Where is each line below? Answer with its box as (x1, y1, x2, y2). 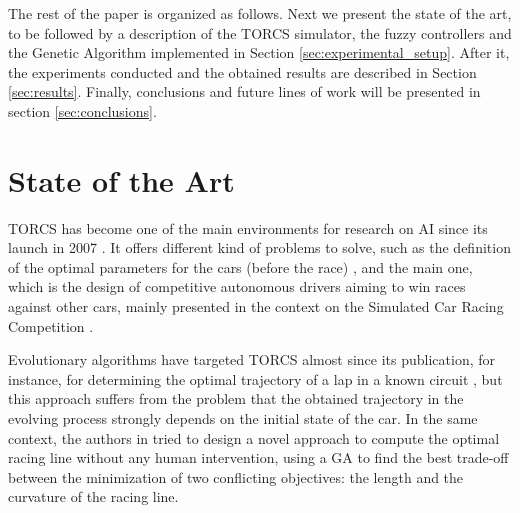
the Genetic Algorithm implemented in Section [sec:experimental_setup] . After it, (8, 42, 510, 63)
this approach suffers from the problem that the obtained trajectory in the (8, 388, 464, 409)
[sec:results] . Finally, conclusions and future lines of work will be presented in (8, 81, 481, 102)
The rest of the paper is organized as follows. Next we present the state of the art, (8, 3, 512, 23)
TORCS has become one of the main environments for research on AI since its (8, 217, 488, 238)
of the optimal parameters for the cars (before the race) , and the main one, (8, 256, 473, 277)
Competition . (8, 315, 94, 336)
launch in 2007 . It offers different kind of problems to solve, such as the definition (8, 237, 511, 258)
